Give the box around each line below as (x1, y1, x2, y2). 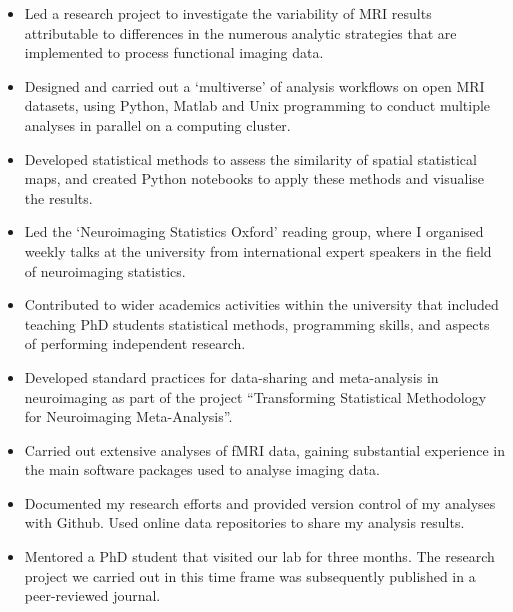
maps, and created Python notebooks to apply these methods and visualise (24, 168, 485, 189)
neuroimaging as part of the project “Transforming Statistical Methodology (24, 386, 487, 407)
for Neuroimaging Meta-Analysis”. (24, 406, 233, 427)
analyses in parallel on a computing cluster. (24, 114, 291, 135)
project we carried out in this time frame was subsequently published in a (24, 565, 476, 586)
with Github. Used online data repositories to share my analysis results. (24, 512, 465, 533)
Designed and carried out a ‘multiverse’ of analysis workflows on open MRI (24, 75, 485, 96)
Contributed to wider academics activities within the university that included (24, 294, 499, 315)
